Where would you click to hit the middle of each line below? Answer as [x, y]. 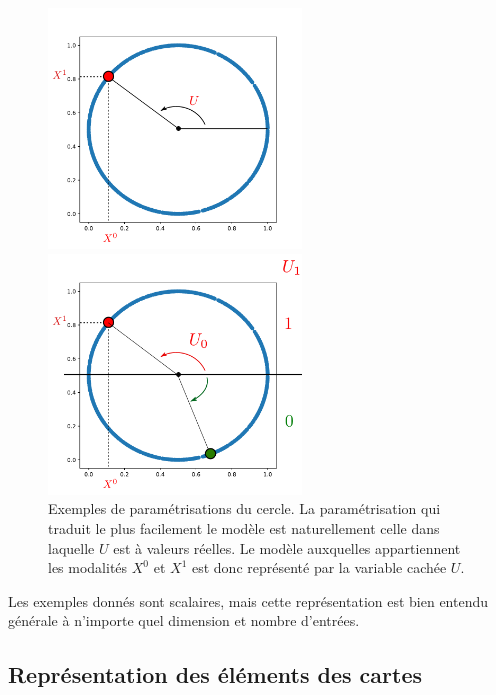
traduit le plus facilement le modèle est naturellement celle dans [244, 528]
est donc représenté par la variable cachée [319, 567]
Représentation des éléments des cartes [215, 674]
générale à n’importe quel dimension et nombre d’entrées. [184, 620]
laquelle [71, 547]
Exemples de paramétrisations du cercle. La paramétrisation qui [244, 508]
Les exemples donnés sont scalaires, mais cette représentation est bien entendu [248, 600]
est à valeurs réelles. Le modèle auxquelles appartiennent [287, 547]
